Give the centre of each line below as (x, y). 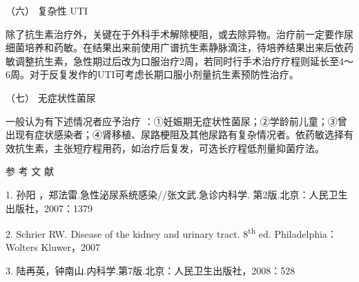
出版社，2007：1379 (49, 208)
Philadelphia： (305, 233)
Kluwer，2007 (71, 247)
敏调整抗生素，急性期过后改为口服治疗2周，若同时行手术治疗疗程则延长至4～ (179, 60)
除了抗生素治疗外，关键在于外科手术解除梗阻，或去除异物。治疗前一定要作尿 (179, 34)
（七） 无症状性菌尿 (51, 97)
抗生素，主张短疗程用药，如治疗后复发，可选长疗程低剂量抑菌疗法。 (169, 148)
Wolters (22, 247)
